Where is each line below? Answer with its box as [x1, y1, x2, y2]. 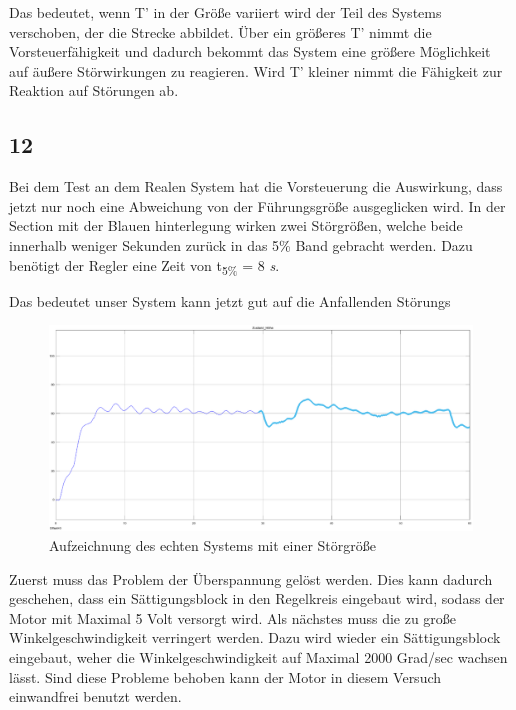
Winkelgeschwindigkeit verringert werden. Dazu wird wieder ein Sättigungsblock [9, 627, 501, 648]
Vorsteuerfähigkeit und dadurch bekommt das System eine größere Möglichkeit [9, 41, 491, 62]
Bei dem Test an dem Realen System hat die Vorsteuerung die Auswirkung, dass [9, 176, 503, 197]
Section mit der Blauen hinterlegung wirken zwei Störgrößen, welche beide [9, 215, 463, 236]
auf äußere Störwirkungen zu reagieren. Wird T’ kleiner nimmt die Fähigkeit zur [9, 60, 503, 81]
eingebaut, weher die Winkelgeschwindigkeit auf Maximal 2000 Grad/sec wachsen [9, 647, 508, 668]
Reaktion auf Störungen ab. [9, 80, 179, 101]
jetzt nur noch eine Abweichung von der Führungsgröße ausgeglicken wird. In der [9, 195, 506, 216]
